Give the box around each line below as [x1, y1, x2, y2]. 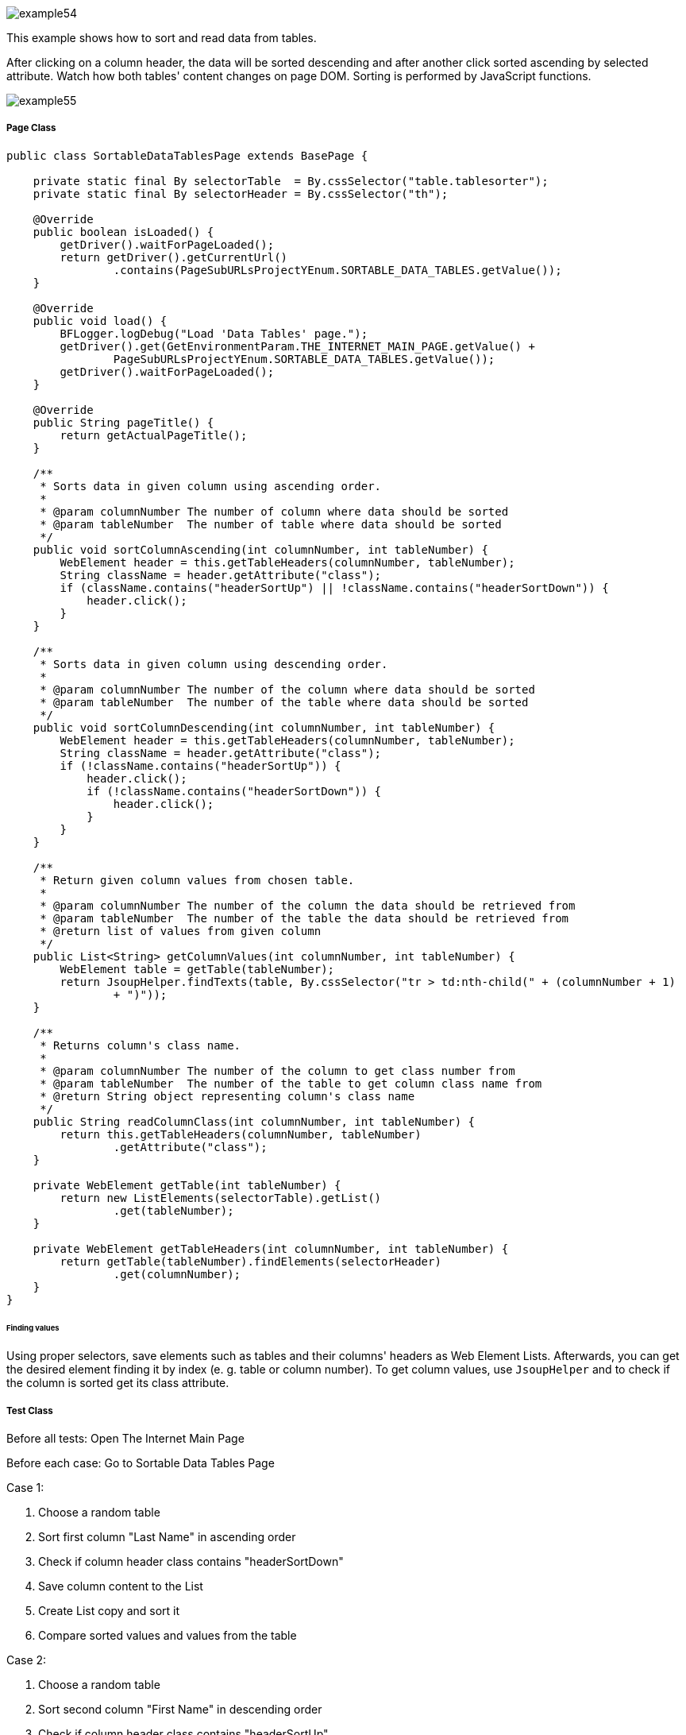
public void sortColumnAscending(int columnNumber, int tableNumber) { [33, 543, 488, 556]
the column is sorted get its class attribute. [6, 1376, 229, 1390]
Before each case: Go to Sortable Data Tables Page [6, 1456, 275, 1470]
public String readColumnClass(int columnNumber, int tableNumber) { [33, 1115, 476, 1128]
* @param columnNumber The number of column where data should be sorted [40, 504, 509, 518]
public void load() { [33, 314, 168, 327]
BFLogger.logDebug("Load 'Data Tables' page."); [60, 327, 368, 340]
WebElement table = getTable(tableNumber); [60, 962, 335, 976]
